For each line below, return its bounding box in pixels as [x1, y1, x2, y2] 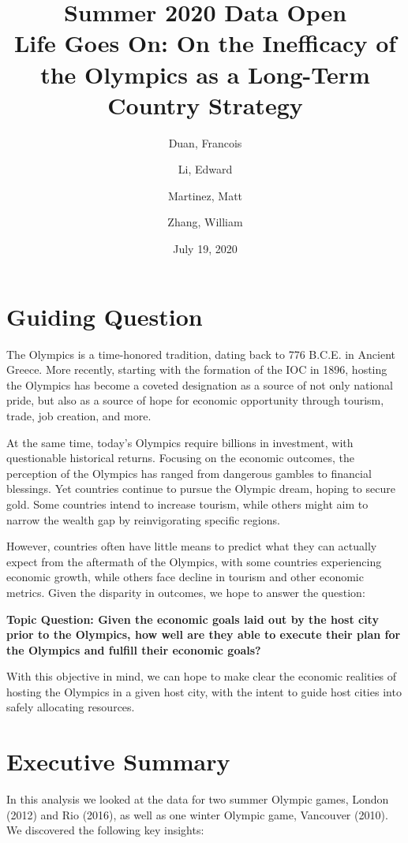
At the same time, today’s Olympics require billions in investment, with [6, 434, 354, 450]
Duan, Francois [168, 134, 242, 151]
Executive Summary [6, 745, 230, 778]
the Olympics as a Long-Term [40, 58, 370, 90]
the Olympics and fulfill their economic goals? [6, 641, 261, 658]
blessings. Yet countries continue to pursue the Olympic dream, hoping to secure [6, 480, 395, 497]
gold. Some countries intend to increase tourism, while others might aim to [6, 495, 369, 512]
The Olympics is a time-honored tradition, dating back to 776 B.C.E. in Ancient [6, 345, 395, 362]
